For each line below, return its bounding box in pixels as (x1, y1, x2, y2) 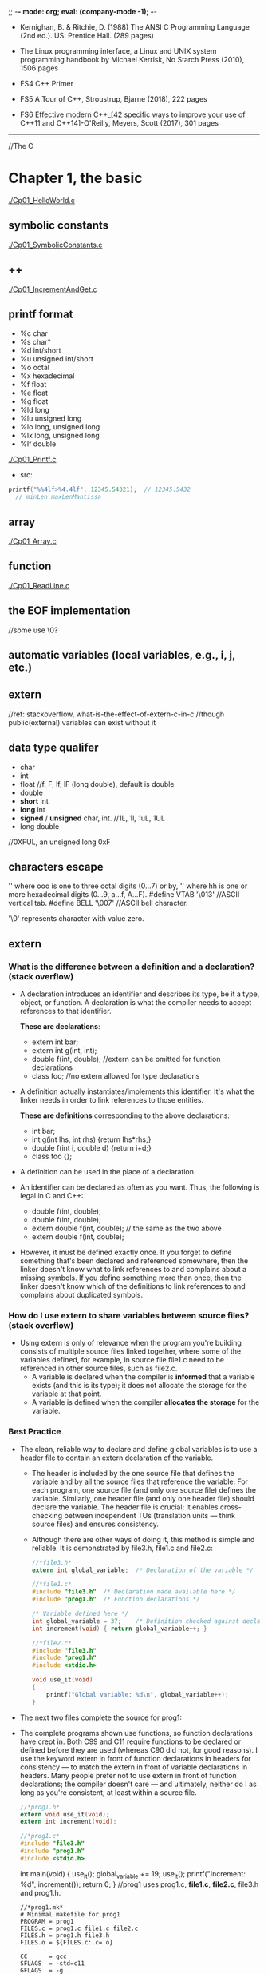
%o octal (19, 363, 50, 373)
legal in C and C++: (19, 1191, 84, 1201)
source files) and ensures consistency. (31, 1519, 160, 1529)
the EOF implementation (8, 604, 131, 618)
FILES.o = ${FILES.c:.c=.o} (19, 1938, 113, 1946)
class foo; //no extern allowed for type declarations (31, 1071, 200, 1081)
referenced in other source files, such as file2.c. (19, 1363, 178, 1374)
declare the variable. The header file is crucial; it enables (31, 1502, 219, 1512)
